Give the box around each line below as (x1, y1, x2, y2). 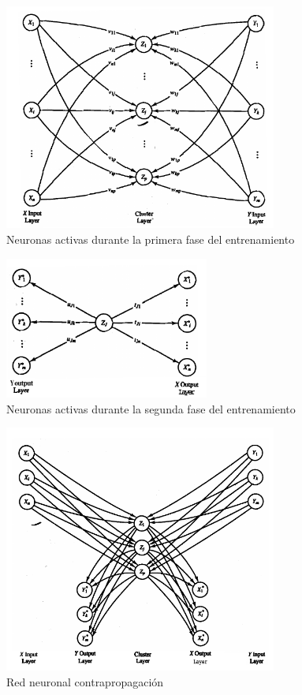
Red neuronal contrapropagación (6, 673, 164, 689)
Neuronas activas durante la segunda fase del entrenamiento (6, 400, 296, 417)
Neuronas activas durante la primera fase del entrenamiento (6, 230, 295, 247)
